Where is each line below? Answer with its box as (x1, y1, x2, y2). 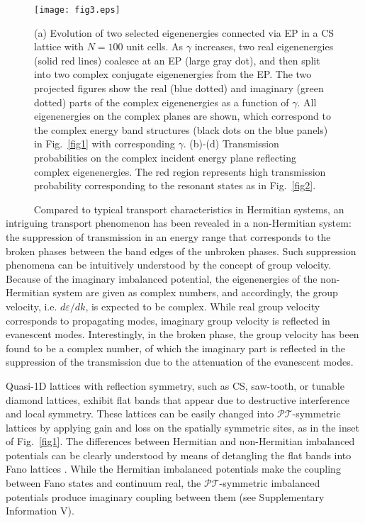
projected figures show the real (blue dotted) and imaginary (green (34, 81, 324, 96)
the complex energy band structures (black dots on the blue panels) (34, 122, 328, 137)
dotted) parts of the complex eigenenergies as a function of (34, 94, 289, 109)
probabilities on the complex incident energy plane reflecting (34, 150, 297, 164)
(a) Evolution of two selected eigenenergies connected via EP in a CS (34, 25, 335, 40)
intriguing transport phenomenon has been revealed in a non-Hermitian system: (6, 215, 352, 230)
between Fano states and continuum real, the (6, 476, 201, 490)
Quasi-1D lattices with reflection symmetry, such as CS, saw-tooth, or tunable (6, 378, 344, 393)
